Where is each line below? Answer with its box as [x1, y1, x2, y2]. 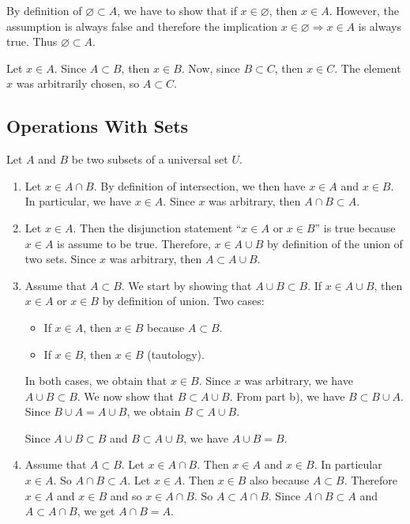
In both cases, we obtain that [24, 372, 167, 389]
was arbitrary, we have [244, 372, 353, 389]
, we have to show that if [117, 2, 237, 18]
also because [250, 472, 310, 488]
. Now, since [181, 59, 240, 76]
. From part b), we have [229, 387, 345, 404]
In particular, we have [24, 193, 132, 209]
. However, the [329, 2, 399, 18]
